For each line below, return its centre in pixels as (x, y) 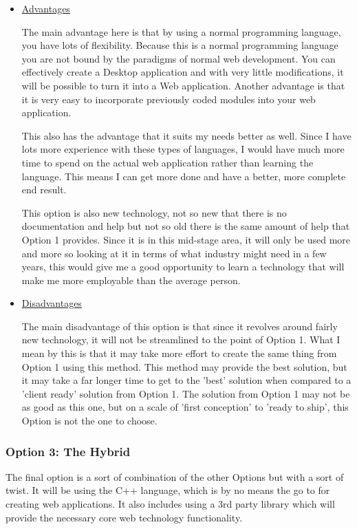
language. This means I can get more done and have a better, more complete (184, 176)
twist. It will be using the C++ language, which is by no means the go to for (168, 490)
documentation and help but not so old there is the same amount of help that (186, 226)
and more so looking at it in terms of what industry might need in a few (174, 253)
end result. (44, 190)
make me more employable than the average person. (131, 280)
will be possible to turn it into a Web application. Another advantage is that (183, 85)
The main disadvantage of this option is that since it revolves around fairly (180, 326)
